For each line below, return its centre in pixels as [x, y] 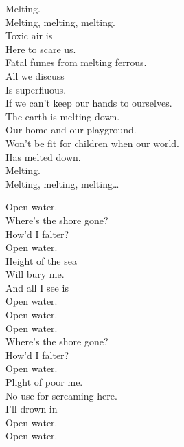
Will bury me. [35, 274]
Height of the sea [41, 260]
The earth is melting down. [63, 116]
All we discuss [35, 75]
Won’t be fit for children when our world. [92, 143]
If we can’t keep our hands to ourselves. [89, 103]
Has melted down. [43, 156]
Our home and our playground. [71, 130]
